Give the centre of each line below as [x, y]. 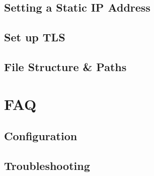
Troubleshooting [47, 165]
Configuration [41, 136]
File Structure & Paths [65, 66]
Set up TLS [35, 37]
